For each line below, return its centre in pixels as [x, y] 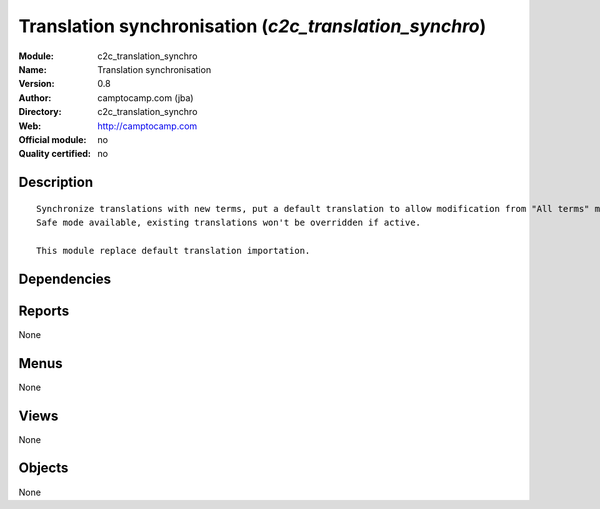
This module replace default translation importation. [173, 250]
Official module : [52, 139]
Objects [43, 468]
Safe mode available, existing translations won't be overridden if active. [229, 223]
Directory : [40, 112]
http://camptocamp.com [147, 126]
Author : [35, 97]
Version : [36, 84]
